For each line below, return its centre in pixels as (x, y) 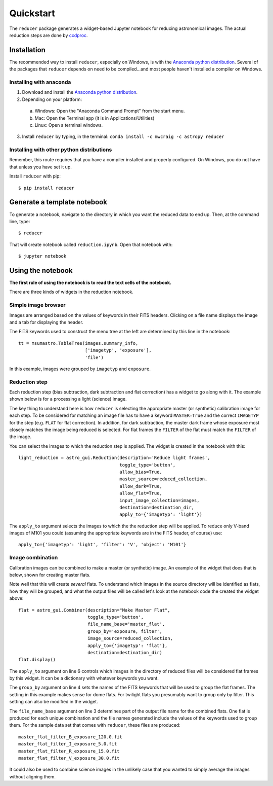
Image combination (34, 558)
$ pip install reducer (47, 188)
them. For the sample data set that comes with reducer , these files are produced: (95, 725)
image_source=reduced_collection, (130, 638)
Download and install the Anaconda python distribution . (80, 92)
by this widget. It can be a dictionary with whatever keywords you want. (84, 678)
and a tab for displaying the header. (46, 322)
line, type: (20, 221)
